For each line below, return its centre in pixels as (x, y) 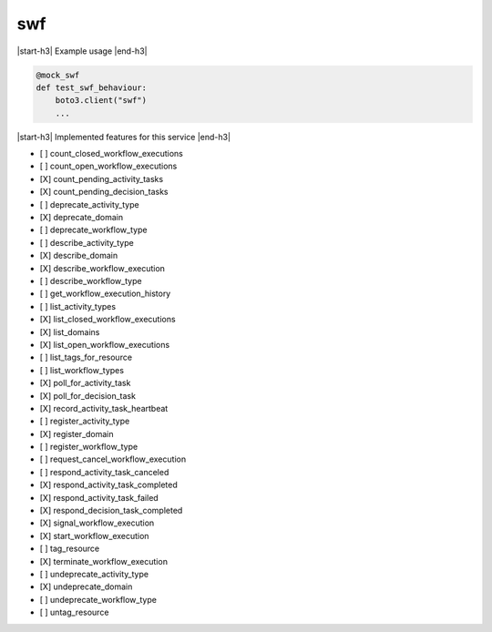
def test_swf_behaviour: (92, 87)
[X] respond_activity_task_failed (99, 497)
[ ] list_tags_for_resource (86, 357)
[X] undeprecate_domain (86, 586)
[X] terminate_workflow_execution (104, 561)
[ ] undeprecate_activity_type (94, 574)
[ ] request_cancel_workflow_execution (113, 459)
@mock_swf (58, 75)
